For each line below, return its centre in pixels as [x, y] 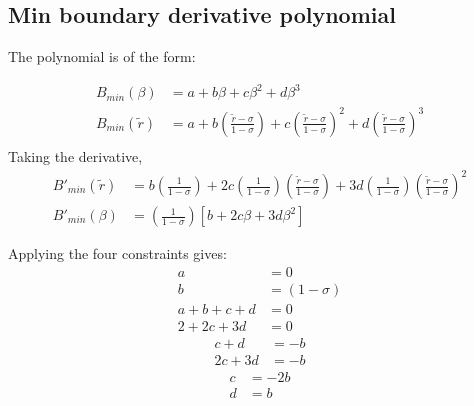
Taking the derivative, [75, 155]
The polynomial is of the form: [102, 56]
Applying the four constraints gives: [117, 253]
